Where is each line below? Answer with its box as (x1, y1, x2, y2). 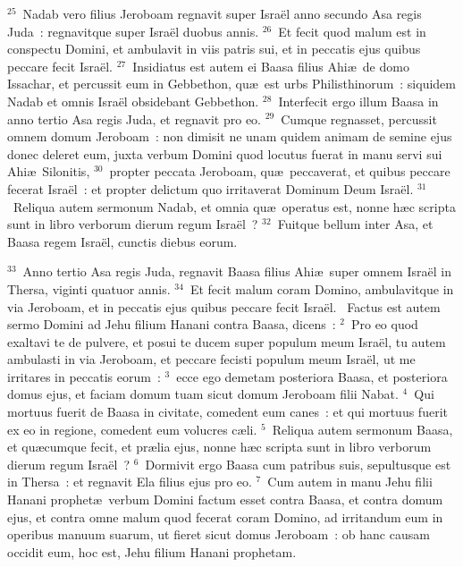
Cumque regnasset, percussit (281, 109, 437, 128)
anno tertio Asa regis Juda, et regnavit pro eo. (7, 109, 262, 128)
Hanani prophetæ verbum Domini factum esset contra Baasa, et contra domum (7, 490, 443, 509)
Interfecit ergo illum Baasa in (278, 91, 439, 110)
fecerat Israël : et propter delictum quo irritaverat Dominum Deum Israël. (7, 179, 414, 198)
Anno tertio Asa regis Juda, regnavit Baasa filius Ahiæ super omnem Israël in (22, 262, 451, 281)
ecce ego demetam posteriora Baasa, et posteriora (176, 367, 448, 385)
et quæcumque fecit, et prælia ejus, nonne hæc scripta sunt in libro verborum (7, 437, 432, 456)
